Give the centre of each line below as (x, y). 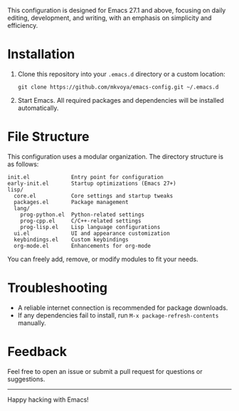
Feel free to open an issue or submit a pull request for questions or (105, 371)
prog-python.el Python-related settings (82, 214)
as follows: (23, 164)
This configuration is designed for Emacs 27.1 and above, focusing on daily (117, 10)
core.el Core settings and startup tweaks (94, 196)
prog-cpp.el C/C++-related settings (81, 220)
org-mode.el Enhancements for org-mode (83, 245)
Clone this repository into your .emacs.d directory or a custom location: (121, 73)
